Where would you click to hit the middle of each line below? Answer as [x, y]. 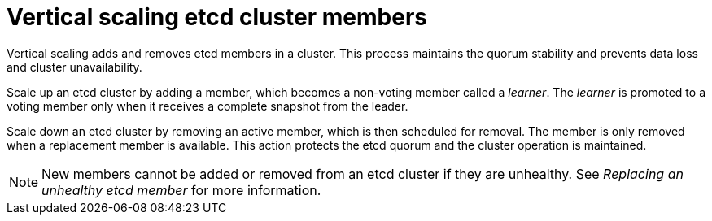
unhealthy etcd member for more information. [181, 190]
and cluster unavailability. [74, 67]
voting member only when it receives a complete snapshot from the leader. [207, 106]
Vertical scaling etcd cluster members [217, 17]
